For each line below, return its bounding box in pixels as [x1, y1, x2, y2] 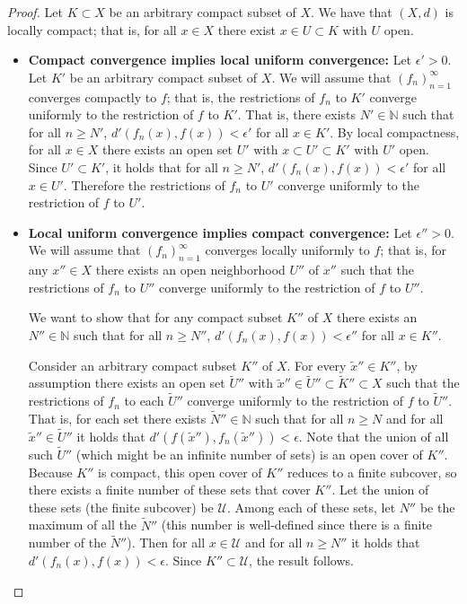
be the [419, 497, 455, 516]
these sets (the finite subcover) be [28, 497, 214, 516]
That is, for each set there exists [28, 408, 207, 427]
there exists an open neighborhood [95, 260, 286, 279]
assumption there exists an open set [28, 373, 225, 392]
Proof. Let [7, 3, 63, 21]
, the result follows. [249, 550, 354, 569]
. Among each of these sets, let [226, 497, 396, 516]
